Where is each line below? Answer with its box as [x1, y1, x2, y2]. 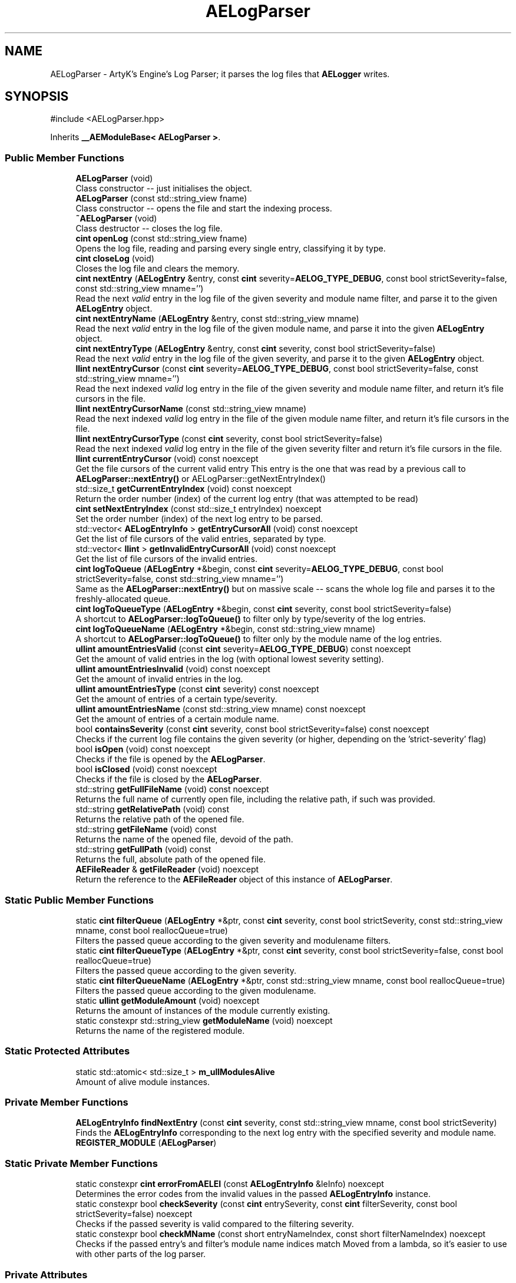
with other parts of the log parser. [75, 1249, 206, 1259]
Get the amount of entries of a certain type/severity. [75, 694, 277, 705]
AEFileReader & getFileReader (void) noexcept [75, 864, 259, 875]
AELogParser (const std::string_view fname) [75, 193, 247, 204]
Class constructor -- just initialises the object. [75, 183, 252, 194]
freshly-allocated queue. [75, 594, 171, 604]
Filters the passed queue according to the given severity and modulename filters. [75, 935, 391, 945]
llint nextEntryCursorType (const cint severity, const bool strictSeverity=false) [75, 434, 383, 444]
